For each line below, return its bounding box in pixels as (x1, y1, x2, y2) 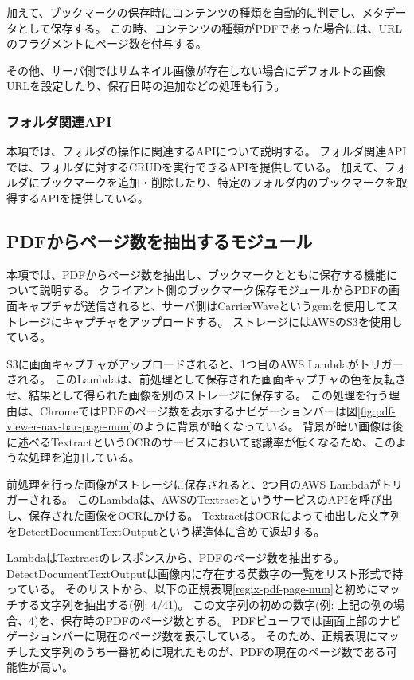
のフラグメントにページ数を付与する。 (6, 35, 207, 52)
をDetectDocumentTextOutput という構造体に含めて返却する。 (6, 522, 326, 539)
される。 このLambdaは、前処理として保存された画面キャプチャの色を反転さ (6, 371, 407, 387)
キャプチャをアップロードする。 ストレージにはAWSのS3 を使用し (61, 312, 403, 329)
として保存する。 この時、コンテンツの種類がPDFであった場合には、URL (17, 19, 403, 36)
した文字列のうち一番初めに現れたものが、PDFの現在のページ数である (17, 643, 386, 659)
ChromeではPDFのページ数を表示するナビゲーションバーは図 (39, 402, 358, 419)
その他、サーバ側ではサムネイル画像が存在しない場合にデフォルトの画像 (6, 61, 385, 78)
